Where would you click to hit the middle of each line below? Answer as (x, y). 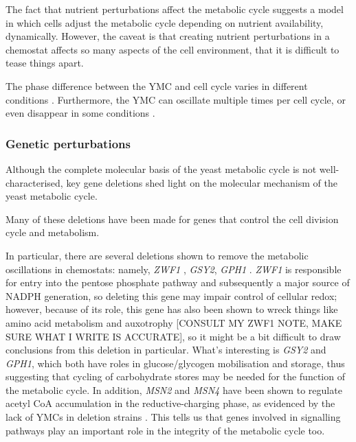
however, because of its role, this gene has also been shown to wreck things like (172, 309)
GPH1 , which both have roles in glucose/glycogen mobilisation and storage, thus (175, 363)
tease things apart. (45, 63)
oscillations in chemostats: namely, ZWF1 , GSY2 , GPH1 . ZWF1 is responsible (174, 269)
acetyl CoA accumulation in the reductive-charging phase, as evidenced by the (170, 403)
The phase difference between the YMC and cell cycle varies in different (157, 85)
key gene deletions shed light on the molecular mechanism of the (202, 182)
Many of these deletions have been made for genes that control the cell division (172, 219)
